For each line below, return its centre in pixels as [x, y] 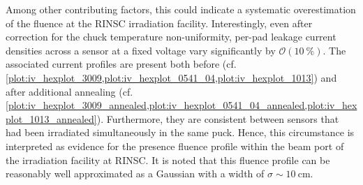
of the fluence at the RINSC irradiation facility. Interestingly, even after [159, 23]
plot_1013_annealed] [51, 118]
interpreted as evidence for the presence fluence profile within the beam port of [175, 146]
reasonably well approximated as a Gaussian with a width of [135, 173]
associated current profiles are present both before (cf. [121, 64]
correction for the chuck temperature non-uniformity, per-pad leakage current [171, 37]
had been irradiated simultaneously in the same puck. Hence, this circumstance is [180, 132]
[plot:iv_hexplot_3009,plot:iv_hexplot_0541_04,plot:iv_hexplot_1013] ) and [171, 77]
